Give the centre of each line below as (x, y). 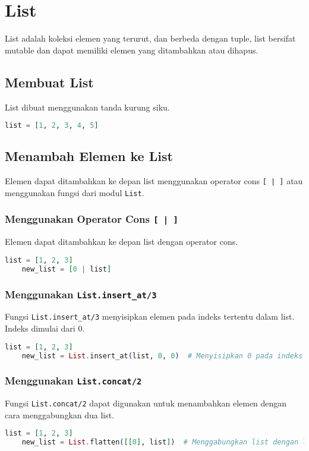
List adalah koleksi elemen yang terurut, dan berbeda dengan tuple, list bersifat (150, 38)
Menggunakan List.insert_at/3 (81, 294)
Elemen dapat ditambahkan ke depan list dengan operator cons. (122, 242)
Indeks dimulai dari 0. (45, 328)
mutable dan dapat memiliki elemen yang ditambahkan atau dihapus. (132, 50)
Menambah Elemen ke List (89, 156)
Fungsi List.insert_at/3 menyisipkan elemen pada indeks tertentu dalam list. (150, 316)
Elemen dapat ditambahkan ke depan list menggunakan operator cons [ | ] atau (154, 181)
